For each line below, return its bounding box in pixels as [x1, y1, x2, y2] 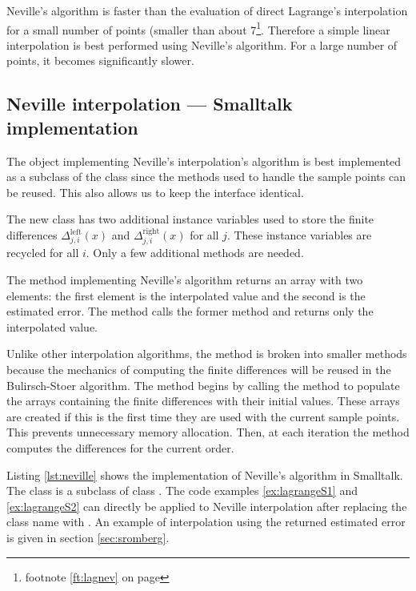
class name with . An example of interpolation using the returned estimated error [6, 513, 406, 530]
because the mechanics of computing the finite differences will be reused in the [6, 360, 391, 377]
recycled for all [6, 244, 79, 261]
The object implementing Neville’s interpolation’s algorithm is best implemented [6, 152, 402, 169]
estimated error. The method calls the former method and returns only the [6, 303, 374, 320]
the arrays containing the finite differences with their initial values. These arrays [6, 392, 400, 409]
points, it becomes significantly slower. [6, 52, 194, 69]
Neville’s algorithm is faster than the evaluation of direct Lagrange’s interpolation [6, 2, 408, 18]
